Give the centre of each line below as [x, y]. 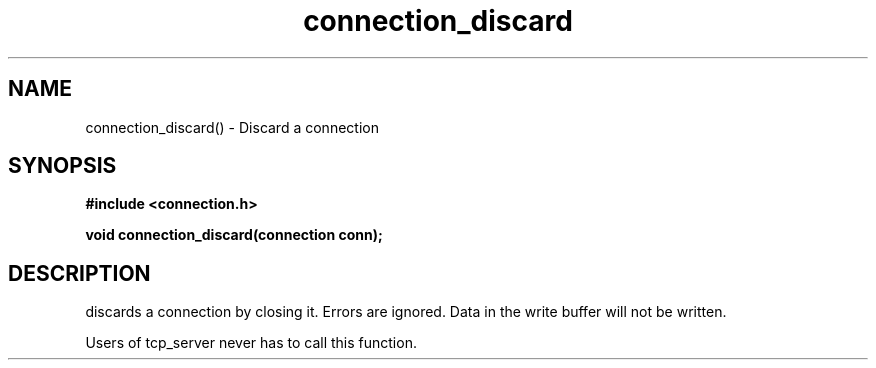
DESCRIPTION [79, 273]
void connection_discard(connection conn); [234, 235]
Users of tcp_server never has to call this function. [251, 343]
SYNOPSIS [62, 166]
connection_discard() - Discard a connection [232, 127]
